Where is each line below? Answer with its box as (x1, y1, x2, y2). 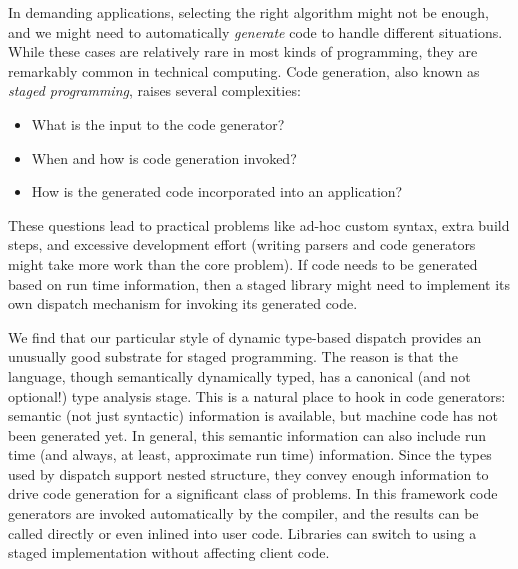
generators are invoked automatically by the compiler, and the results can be (8, 503, 479, 524)
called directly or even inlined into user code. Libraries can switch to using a (8, 522, 477, 543)
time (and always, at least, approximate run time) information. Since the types (8, 444, 492, 465)
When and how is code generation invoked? (31, 147, 297, 168)
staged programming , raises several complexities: (8, 80, 301, 101)
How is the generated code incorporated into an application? (31, 181, 403, 202)
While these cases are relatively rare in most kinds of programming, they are (8, 41, 478, 62)
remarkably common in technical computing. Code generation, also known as (8, 60, 480, 81)
